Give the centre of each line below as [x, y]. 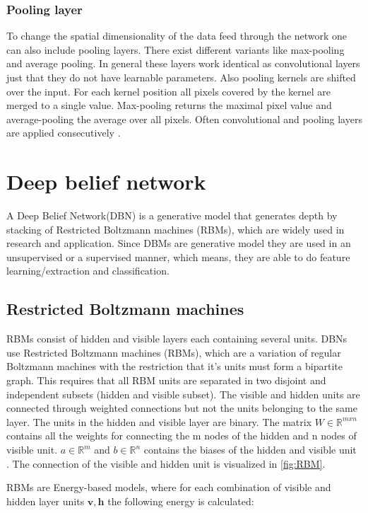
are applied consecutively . [64, 133]
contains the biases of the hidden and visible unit [250, 450]
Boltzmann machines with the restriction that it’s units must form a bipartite [174, 366]
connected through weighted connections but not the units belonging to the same [182, 408]
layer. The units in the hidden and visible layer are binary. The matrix [159, 421]
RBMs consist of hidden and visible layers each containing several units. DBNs [177, 339]
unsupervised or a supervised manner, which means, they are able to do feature [178, 256]
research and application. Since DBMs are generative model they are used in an [179, 243]
